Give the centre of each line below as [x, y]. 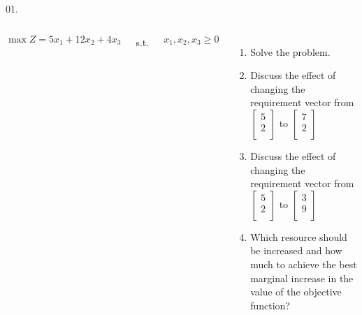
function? [270, 305]
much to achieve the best [304, 264]
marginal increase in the [302, 278]
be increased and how [296, 250]
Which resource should [299, 236]
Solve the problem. [290, 51]
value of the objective [296, 292]
